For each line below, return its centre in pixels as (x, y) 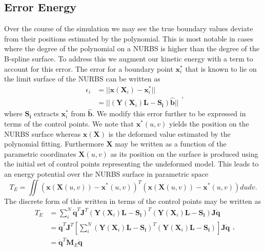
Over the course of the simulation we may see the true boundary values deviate (129, 28)
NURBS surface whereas (43, 133)
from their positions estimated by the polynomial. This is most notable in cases (129, 38)
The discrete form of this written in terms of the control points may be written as (133, 201)
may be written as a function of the (171, 144)
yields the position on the (209, 123)
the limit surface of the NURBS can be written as (82, 79)
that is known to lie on (221, 68)
